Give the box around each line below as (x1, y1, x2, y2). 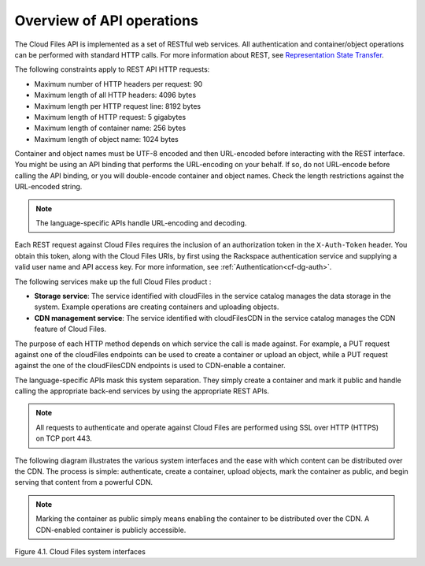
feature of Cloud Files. (34, 324, 106, 334)
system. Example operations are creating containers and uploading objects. (34, 302, 279, 311)
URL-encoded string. (14, 182, 83, 192)
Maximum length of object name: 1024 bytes (34, 134, 179, 143)
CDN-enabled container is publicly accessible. (35, 525, 187, 534)
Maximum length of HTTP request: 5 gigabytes (34, 112, 187, 121)
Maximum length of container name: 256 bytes (34, 123, 187, 133)
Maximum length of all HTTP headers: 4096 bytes (34, 91, 197, 100)
